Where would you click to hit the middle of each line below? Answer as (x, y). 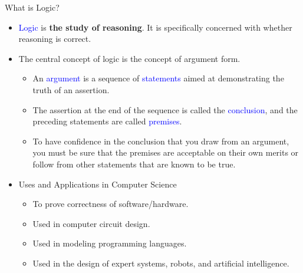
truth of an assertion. (71, 89)
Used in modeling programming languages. (110, 243)
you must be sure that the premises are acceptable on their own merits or (166, 152)
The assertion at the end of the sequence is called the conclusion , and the (165, 109)
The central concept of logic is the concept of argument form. (129, 58)
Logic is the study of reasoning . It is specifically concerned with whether (155, 27)
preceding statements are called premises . (107, 121)
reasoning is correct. (55, 39)
